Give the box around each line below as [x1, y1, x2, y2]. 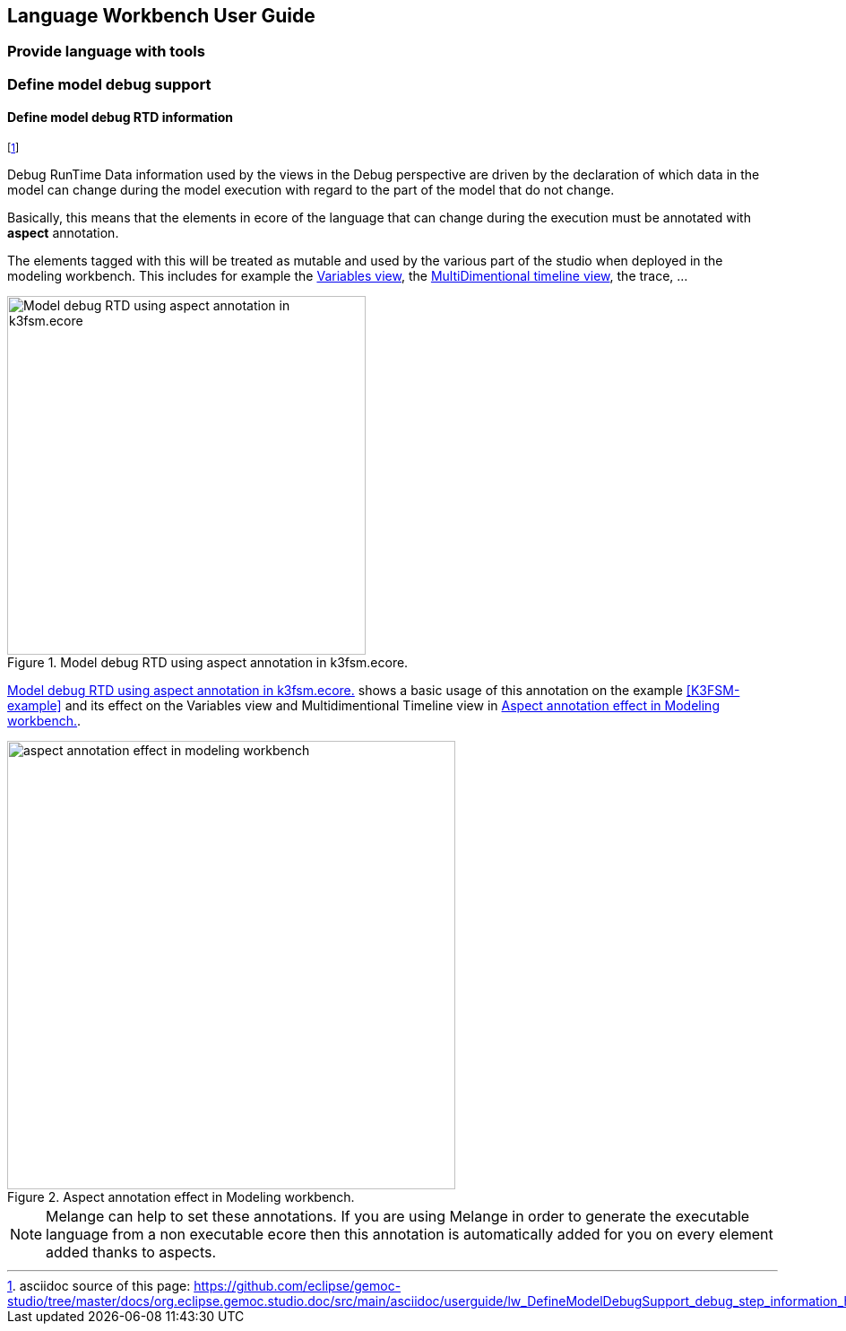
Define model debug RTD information [7, 109, 234, 126]
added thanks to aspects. [46, 1243, 217, 1262]
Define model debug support [7, 74, 211, 93]
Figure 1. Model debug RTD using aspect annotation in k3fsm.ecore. [7, 655, 409, 671]
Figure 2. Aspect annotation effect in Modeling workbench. [7, 1189, 355, 1205]
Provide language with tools [7, 42, 205, 61]
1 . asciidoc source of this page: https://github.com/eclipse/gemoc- [7, 1278, 401, 1294]
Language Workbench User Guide [7, 4, 315, 27]
